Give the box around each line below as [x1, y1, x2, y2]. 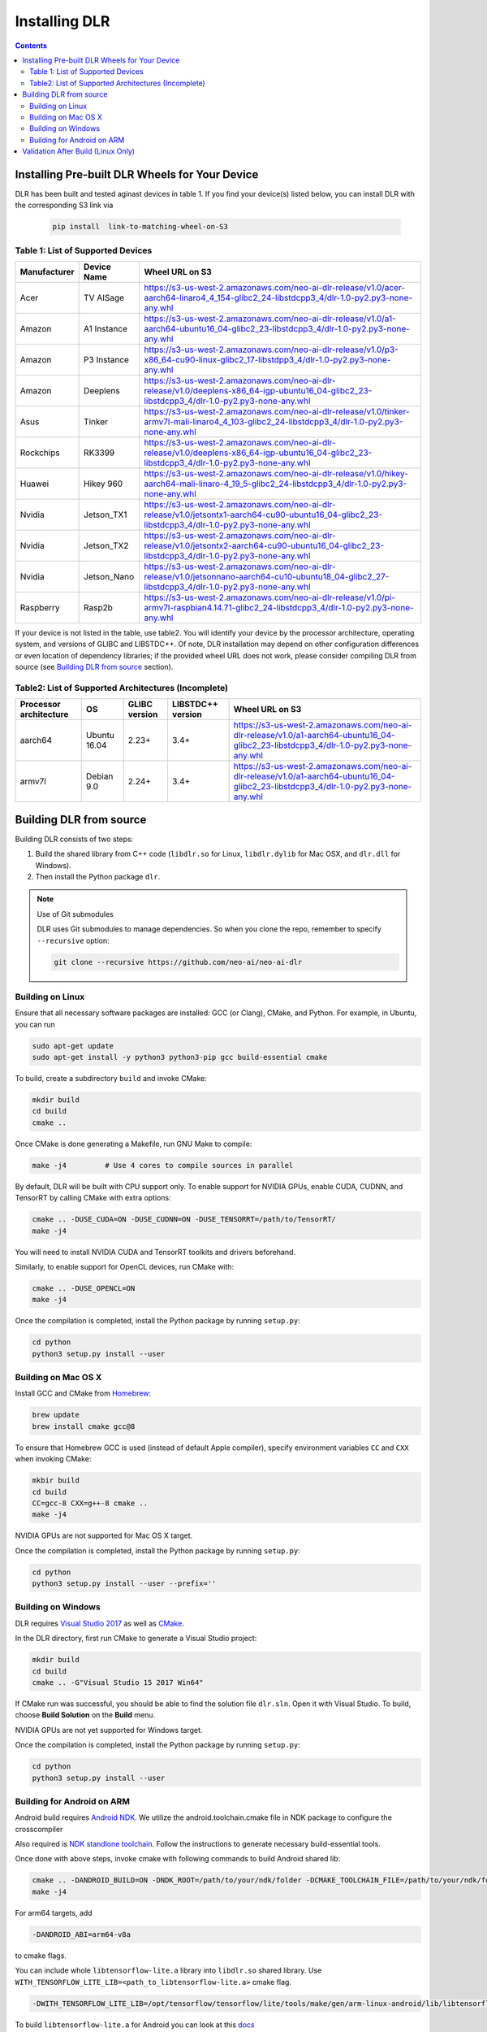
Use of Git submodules [37, 909, 114, 918]
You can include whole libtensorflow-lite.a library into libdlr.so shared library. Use [15, 1965, 322, 1975]
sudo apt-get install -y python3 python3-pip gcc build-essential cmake [32, 1053, 328, 1062]
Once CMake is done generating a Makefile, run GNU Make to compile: [15, 1139, 252, 1148]
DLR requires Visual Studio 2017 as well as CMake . [15, 1618, 184, 1628]
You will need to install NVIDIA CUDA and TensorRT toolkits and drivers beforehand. [15, 1247, 296, 1257]
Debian [85, 771, 114, 782]
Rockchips [19, 447, 60, 458]
